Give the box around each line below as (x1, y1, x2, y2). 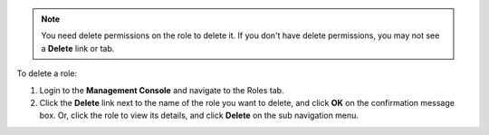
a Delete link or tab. (41, 43, 115, 53)
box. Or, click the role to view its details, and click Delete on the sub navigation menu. (39, 110, 360, 121)
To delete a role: (16, 68, 77, 79)
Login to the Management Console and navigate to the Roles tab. (39, 84, 284, 95)
